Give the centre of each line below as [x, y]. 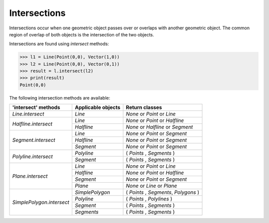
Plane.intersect [30, 176]
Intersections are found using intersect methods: [59, 44]
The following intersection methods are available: [60, 98]
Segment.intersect [34, 140]
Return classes [144, 108]
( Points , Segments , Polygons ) [162, 193]
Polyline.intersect [33, 156]
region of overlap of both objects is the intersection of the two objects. [82, 34]
